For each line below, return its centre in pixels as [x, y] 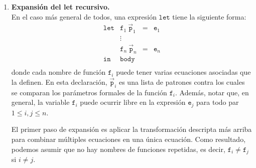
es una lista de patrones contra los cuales [182, 81]
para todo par [218, 102]
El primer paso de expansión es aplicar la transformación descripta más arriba [132, 129]
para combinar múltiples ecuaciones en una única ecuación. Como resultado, [129, 139]
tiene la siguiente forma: [209, 16]
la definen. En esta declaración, [59, 81]
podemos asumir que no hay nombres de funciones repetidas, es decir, [118, 149]
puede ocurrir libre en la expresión [133, 102]
